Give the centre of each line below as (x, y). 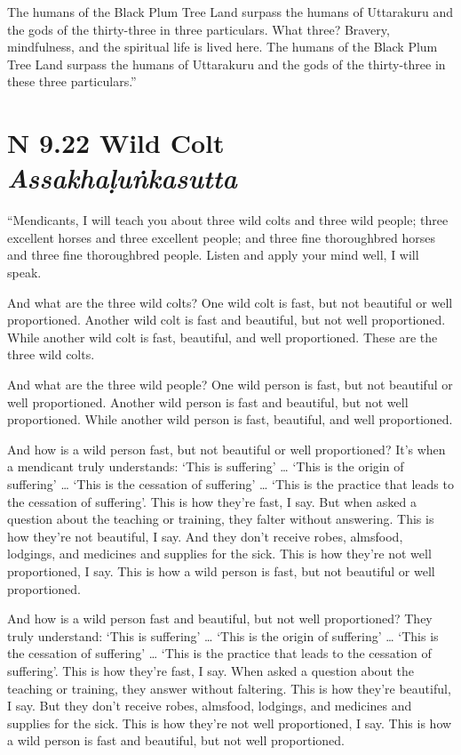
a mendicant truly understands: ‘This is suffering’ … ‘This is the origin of (206, 466)
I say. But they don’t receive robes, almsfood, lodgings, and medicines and (210, 706)
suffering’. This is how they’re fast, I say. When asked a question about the (211, 670)
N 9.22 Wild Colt (116, 143)
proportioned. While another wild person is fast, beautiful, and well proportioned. (230, 419)
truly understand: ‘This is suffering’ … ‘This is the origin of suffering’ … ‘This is (223, 635)
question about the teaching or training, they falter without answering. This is (221, 519)
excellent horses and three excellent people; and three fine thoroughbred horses (221, 237)
